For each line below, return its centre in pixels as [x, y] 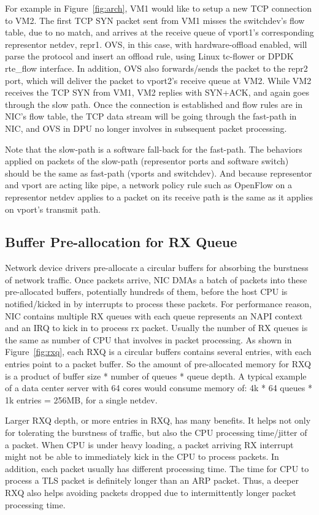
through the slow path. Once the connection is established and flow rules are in [154, 104]
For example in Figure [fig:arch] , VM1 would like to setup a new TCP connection [159, 8]
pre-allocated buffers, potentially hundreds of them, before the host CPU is [146, 292]
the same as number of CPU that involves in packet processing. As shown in [148, 339]
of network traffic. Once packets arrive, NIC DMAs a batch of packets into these [156, 279]
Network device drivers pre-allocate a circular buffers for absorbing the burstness [157, 268]
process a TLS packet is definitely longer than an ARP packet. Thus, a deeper [152, 480]
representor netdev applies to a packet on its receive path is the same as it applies [159, 196]
